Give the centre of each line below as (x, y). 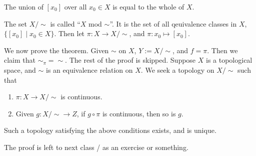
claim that (20, 60)
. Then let (69, 33)
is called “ (65, 23)
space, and (20, 69)
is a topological (229, 60)
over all (75, 7)
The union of (24, 7)
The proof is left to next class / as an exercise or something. (96, 147)
